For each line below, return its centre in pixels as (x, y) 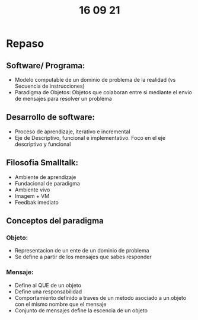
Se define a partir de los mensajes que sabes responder (83, 257)
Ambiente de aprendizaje (45, 177)
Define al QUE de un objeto (48, 285)
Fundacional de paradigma (47, 183)
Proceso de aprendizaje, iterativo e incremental (72, 132)
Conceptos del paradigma (55, 221)
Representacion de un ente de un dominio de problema (82, 251)
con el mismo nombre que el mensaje (60, 304)
